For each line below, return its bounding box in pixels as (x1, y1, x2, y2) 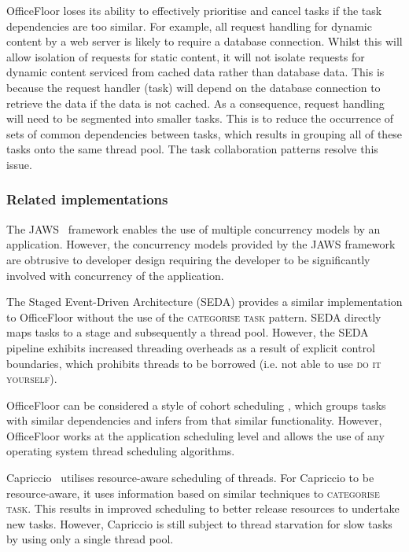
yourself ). (6, 370, 57, 387)
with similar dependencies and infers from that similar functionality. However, (6, 412, 382, 429)
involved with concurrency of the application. (6, 267, 224, 283)
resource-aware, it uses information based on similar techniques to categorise (6, 484, 380, 501)
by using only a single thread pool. (6, 531, 174, 547)
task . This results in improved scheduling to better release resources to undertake (6, 500, 400, 517)
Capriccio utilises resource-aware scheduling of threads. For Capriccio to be (6, 469, 374, 486)
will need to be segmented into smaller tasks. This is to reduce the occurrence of (6, 110, 394, 127)
